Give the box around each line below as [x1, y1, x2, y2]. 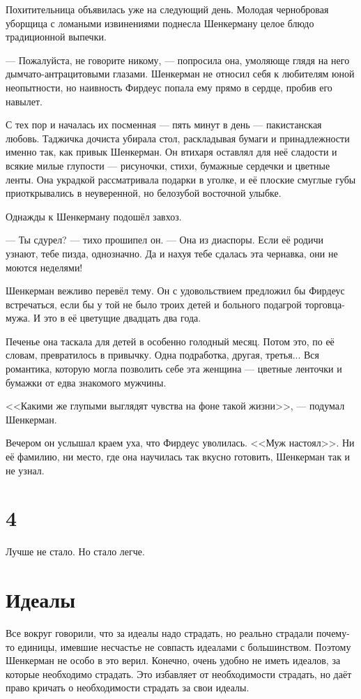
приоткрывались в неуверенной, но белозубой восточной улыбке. [6, 186, 282, 200]
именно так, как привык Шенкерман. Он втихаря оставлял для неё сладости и [6, 144, 337, 159]
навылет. [6, 93, 43, 108]
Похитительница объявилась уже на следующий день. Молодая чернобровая [6, 2, 329, 16]
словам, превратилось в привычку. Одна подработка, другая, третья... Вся [6, 347, 320, 362]
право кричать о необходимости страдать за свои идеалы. [6, 680, 249, 695]
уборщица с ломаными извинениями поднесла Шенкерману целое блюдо [6, 15, 314, 30]
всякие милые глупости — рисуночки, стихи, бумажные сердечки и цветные [6, 158, 330, 172]
